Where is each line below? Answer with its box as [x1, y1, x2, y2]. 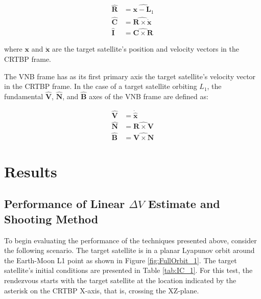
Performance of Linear [4, 196, 125, 212]
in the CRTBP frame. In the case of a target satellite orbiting [4, 81, 197, 91]
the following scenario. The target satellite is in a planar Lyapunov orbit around [4, 245, 255, 256]
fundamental [4, 91, 43, 102]
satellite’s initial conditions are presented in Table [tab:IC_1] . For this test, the [4, 265, 253, 275]
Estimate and [148, 196, 220, 212]
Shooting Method [4, 211, 99, 226]
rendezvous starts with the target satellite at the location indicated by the [4, 274, 236, 285]
